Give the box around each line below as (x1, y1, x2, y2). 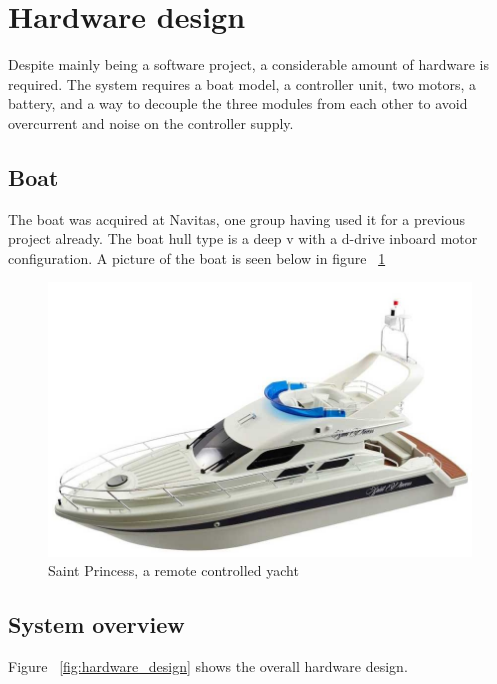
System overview (8, 609, 185, 640)
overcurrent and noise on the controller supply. (8, 112, 294, 133)
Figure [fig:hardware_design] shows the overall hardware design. (8, 656, 408, 677)
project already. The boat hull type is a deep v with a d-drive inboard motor (8, 228, 478, 249)
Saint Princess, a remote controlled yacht (48, 560, 299, 581)
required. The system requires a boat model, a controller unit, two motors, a (8, 73, 477, 94)
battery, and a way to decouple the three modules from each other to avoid (8, 93, 468, 114)
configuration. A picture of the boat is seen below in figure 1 (8, 247, 386, 268)
